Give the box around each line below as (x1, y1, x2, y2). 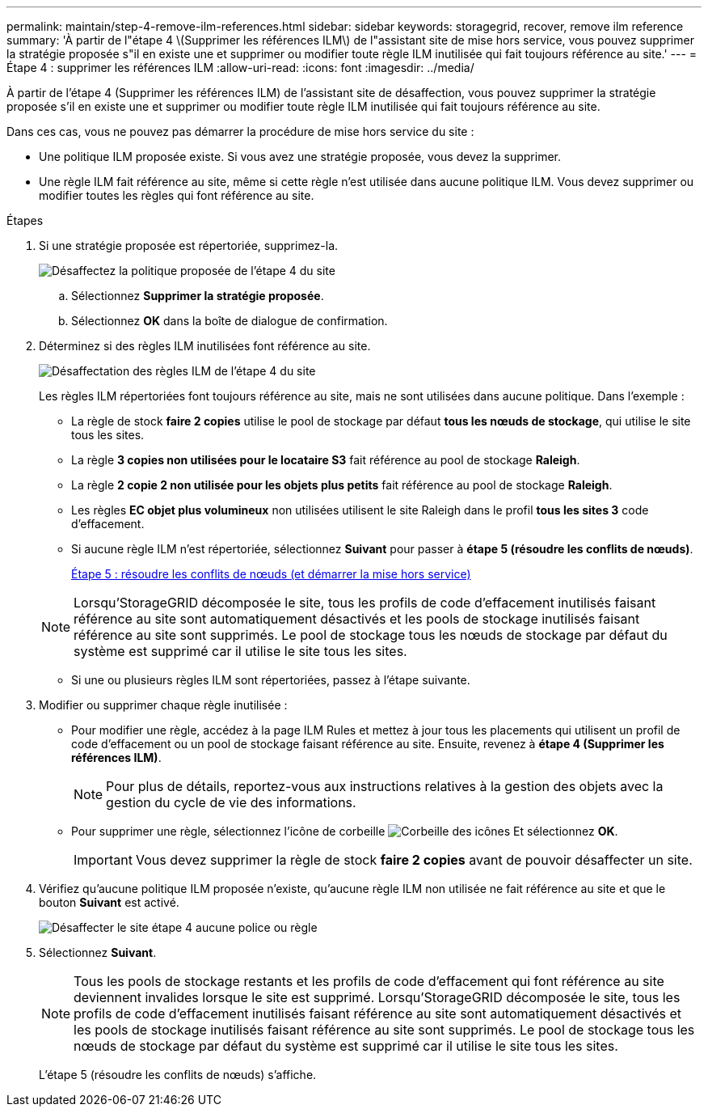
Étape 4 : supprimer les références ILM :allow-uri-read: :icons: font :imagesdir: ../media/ (6, 61, 474, 74)
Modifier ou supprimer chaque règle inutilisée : (39, 698, 288, 712)
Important (74, 852, 133, 868)
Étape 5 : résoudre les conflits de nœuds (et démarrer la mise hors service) (71, 567, 471, 581)
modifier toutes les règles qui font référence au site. (39, 188, 314, 202)
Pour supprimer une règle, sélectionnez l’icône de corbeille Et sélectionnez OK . (71, 824, 618, 838)
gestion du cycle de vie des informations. (106, 794, 356, 810)
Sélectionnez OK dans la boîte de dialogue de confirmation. (71, 314, 388, 328)
